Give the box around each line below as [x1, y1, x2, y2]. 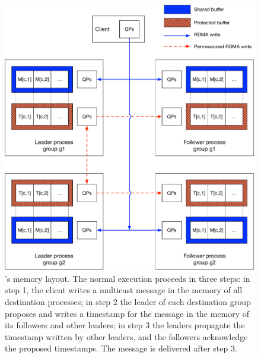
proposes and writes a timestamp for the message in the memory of [5, 307, 250, 319]
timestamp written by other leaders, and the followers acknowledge [5, 330, 248, 343]
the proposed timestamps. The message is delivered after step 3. [5, 342, 237, 354]
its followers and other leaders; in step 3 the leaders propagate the [5, 319, 245, 331]
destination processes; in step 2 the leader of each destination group [5, 296, 251, 307]
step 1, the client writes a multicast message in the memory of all [5, 284, 243, 296]
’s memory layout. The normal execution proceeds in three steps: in [5, 272, 250, 284]
